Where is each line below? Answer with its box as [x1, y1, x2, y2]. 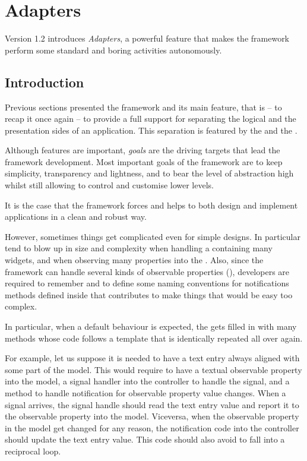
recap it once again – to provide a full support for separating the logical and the [5, 112, 296, 125]
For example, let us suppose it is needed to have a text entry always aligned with [5, 352, 300, 364]
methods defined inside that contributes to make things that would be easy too [5, 288, 293, 301]
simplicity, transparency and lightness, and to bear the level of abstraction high [5, 167, 294, 179]
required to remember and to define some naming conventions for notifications [5, 277, 289, 289]
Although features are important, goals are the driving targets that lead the [5, 144, 280, 156]
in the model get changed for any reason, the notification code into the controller [5, 421, 299, 434]
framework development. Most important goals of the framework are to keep [5, 155, 283, 168]
